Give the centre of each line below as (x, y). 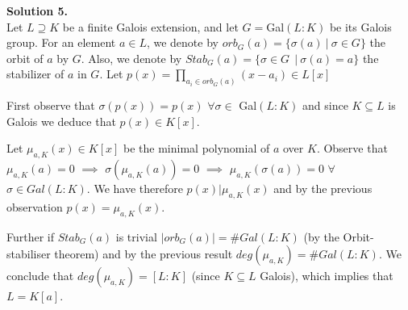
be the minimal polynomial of (197, 148)
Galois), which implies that (327, 276)
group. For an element (61, 42)
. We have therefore (135, 189)
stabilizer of (35, 74)
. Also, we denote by (131, 58)
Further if (31, 236)
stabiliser (29, 254)
